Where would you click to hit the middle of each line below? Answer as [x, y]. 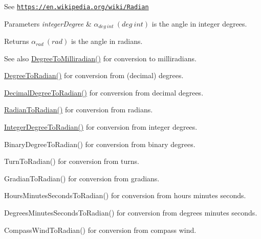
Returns [17, 41]
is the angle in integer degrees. [199, 23]
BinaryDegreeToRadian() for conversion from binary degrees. [100, 144]
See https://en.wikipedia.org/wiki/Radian [77, 6]
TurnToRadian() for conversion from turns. [72, 161]
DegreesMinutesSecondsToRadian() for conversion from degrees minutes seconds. [131, 213]
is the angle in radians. [107, 41]
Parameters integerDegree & [48, 23]
